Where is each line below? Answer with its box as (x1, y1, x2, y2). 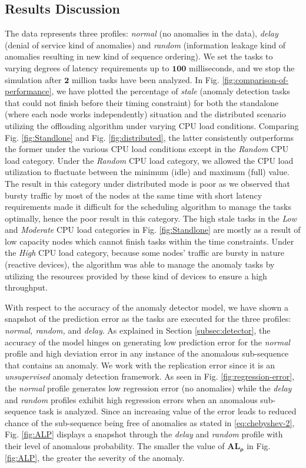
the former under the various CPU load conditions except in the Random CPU (5, 143, 289, 155)
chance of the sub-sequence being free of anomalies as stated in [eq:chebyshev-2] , (5, 416, 295, 429)
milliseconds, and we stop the (189, 61, 295, 74)
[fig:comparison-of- (222, 73, 288, 85)
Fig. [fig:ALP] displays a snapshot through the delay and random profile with (5, 428, 283, 440)
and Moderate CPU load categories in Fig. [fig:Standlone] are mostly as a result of (5, 223, 301, 236)
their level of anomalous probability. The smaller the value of (5, 439, 225, 451)
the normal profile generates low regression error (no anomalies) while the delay (5, 382, 292, 394)
